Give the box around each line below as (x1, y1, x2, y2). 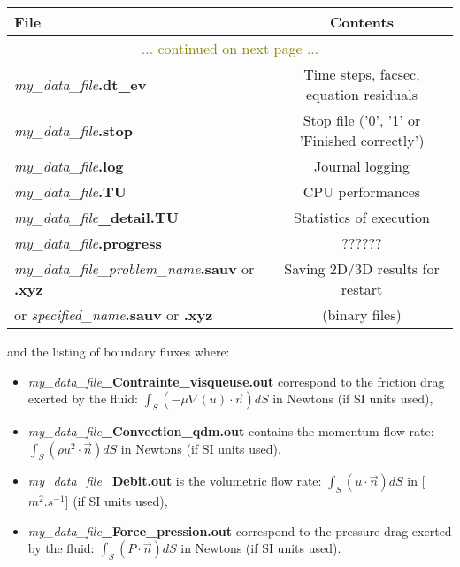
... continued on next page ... (141, 38, 319, 58)
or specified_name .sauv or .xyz (14, 304, 213, 325)
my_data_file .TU (14, 181, 127, 202)
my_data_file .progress (14, 233, 162, 253)
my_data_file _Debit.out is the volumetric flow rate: (27, 471, 322, 490)
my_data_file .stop (14, 119, 133, 141)
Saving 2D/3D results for (284, 258, 440, 279)
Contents (330, 11, 394, 32)
